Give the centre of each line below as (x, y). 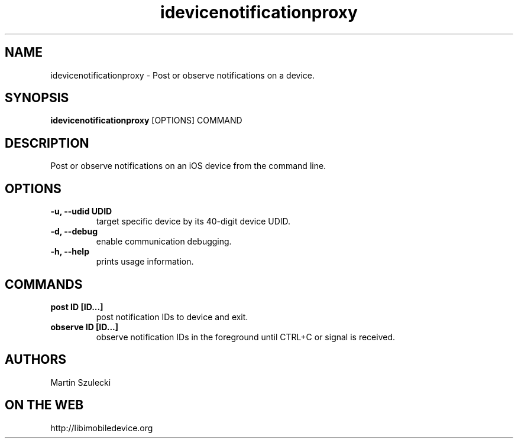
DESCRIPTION (47, 143)
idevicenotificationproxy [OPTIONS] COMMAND (146, 120)
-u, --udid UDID (81, 211)
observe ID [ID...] (85, 327)
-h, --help (70, 252)
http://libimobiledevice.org (102, 428)
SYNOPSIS (37, 98)
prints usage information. (145, 262)
